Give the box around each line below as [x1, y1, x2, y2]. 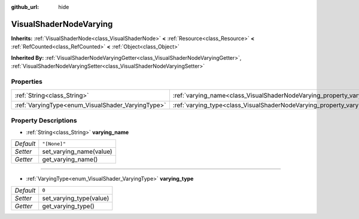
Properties [11, 77, 43, 86]
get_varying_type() [42, 202, 95, 210]
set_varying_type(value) [42, 194, 109, 202]
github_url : [11, 4, 39, 10]
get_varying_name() [42, 156, 98, 164]
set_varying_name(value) [42, 147, 113, 156]
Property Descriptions [11, 116, 77, 124]
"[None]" [42, 141, 66, 147]
